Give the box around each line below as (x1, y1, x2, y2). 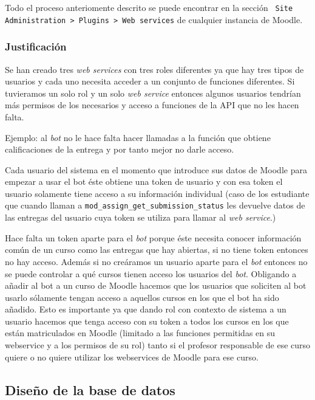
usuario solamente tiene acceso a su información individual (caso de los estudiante (5, 187, 310, 199)
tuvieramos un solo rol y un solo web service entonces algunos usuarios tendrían (5, 86, 301, 99)
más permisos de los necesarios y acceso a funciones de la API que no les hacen (5, 98, 299, 111)
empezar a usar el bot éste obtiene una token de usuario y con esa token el (5, 175, 283, 188)
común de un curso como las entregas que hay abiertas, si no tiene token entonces (5, 243, 308, 256)
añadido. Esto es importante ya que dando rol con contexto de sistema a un (5, 303, 286, 316)
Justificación (5, 39, 67, 54)
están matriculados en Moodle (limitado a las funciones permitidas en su (5, 326, 276, 339)
